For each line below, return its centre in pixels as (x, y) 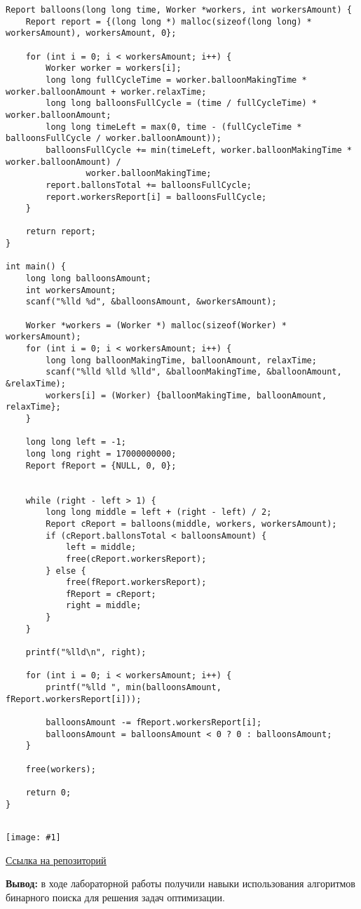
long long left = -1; (76, 442)
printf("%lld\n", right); (86, 653)
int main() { (36, 267)
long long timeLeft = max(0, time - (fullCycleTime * (174, 127)
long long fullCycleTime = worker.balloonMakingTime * (176, 80)
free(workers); (61, 769)
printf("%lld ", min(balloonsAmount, (134, 688)
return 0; (48, 792)
